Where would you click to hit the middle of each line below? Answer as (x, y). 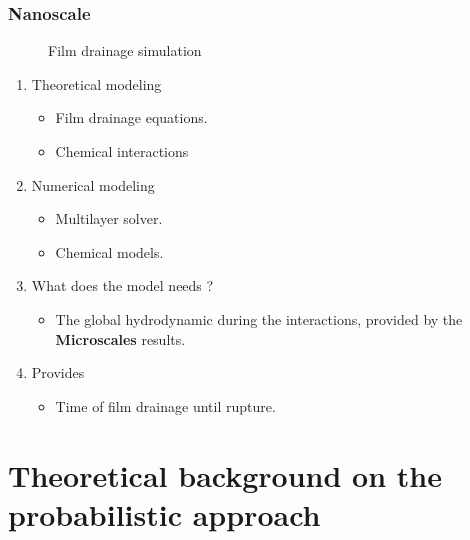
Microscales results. (120, 338)
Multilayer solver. (109, 218)
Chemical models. (109, 251)
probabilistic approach (164, 513)
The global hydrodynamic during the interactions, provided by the (259, 318)
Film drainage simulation (125, 50)
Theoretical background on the (225, 474)
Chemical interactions (122, 151)
